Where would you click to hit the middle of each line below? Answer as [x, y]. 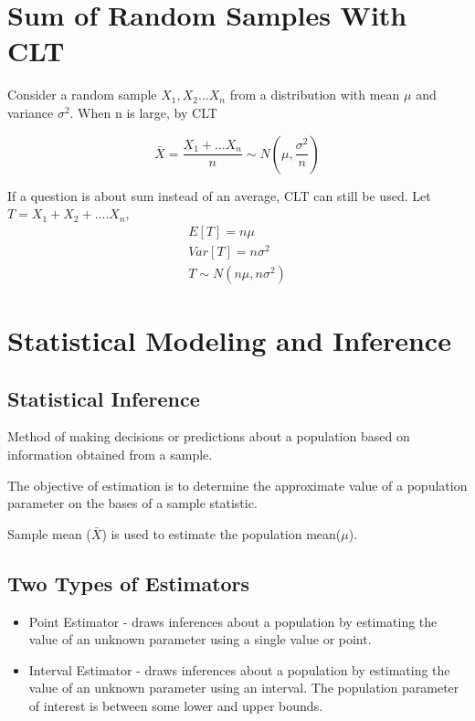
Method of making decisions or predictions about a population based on [209, 436]
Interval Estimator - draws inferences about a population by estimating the [239, 669]
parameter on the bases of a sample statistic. [132, 503]
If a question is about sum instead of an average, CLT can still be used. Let [219, 195]
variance [31, 112]
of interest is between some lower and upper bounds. [176, 705]
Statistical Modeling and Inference [229, 340]
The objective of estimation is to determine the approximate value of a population [237, 485]
